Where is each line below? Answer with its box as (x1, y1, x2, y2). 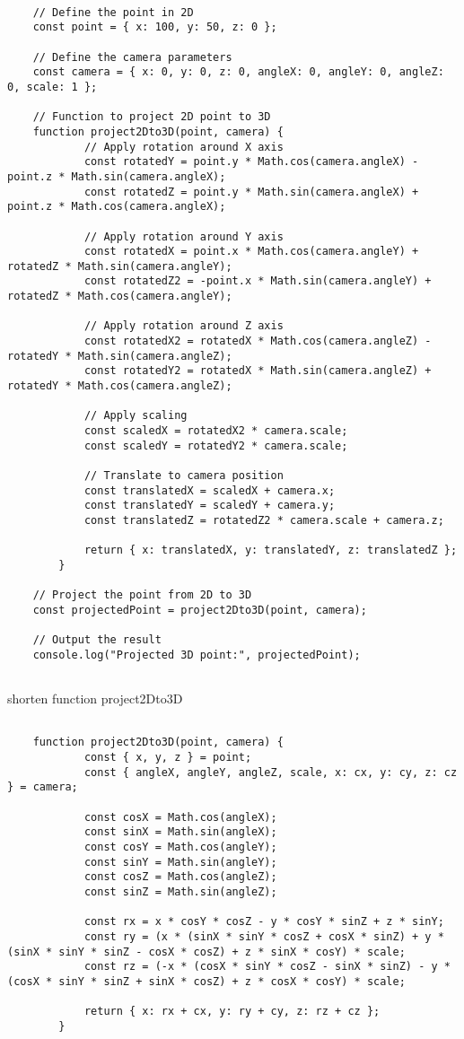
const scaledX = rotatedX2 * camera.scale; (83, 424, 348, 438)
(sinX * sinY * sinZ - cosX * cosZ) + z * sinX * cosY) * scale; (7, 945, 406, 958)
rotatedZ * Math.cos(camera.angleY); (7, 290, 232, 303)
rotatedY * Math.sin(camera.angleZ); (7, 349, 232, 362)
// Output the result (32, 633, 162, 647)
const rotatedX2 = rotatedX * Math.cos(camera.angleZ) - (83, 335, 432, 348)
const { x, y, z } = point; (83, 751, 252, 764)
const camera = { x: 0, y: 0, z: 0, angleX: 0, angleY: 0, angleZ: (32, 65, 444, 79)
